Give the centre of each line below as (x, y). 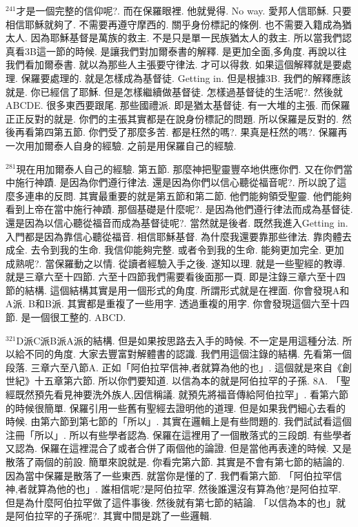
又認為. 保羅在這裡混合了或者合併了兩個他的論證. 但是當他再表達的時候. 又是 (179, 448)
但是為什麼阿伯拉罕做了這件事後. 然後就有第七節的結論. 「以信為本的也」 (171, 502)
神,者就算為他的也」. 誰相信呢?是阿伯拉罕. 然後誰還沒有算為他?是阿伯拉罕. (173, 489)
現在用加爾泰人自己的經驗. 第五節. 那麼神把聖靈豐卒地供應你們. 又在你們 (180, 168)
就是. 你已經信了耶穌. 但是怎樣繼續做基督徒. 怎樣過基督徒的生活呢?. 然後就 (174, 91)
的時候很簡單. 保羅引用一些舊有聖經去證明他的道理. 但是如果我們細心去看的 (176, 407)
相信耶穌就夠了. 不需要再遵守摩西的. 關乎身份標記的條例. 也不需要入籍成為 (174, 24)
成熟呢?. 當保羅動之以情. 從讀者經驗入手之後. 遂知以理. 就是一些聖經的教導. (176, 263)
